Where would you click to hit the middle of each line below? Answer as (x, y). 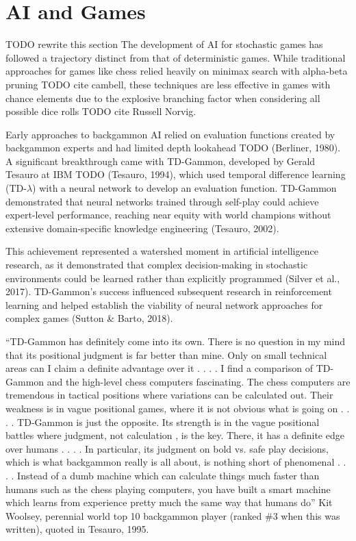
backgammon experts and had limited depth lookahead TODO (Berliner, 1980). (173, 148)
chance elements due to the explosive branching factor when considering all (163, 98)
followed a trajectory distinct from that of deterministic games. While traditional (176, 57)
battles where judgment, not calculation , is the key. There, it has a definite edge (175, 435)
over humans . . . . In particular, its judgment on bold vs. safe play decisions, (167, 448)
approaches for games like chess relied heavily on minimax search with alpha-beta (177, 71)
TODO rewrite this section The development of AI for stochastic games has (164, 44)
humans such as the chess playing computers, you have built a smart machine (168, 489)
